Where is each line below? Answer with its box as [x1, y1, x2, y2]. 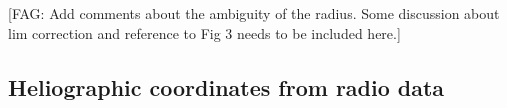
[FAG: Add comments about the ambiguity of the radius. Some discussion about [8, 3, 500, 23]
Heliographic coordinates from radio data [8, 71, 445, 102]
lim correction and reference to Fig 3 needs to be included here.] [8, 22, 401, 43]
